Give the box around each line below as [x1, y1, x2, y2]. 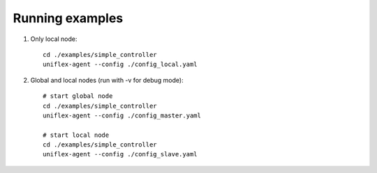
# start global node [43, 92, 113, 100]
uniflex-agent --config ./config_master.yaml [43, 111, 202, 120]
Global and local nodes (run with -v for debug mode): [30, 76, 184, 84]
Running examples [13, 10, 124, 26]
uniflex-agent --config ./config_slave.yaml [43, 150, 198, 158]
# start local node [43, 131, 110, 139]
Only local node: [30, 35, 77, 43]
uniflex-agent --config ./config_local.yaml [43, 60, 198, 69]
